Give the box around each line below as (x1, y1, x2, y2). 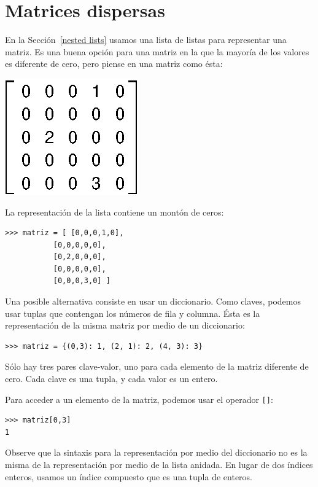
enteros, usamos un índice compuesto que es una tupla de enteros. (5, 470, 253, 483)
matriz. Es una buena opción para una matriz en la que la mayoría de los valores (5, 45, 309, 58)
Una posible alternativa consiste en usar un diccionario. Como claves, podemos (5, 295, 301, 308)
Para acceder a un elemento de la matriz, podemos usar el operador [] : (5, 392, 273, 405)
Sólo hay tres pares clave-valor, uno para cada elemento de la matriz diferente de (5, 360, 309, 373)
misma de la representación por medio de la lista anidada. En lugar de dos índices (5, 458, 313, 471)
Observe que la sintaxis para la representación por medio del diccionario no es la (5, 446, 308, 459)
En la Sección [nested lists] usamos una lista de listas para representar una (5, 33, 287, 46)
